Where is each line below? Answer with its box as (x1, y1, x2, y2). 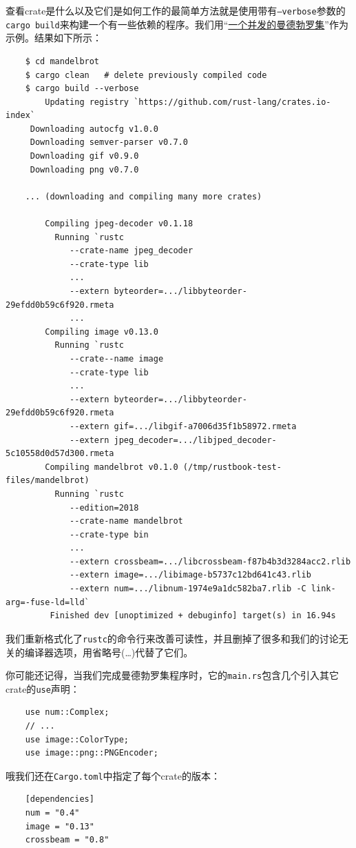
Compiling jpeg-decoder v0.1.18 (45, 219, 193, 229)
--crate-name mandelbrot (70, 516, 183, 526)
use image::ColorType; (25, 734, 129, 745)
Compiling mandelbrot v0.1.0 (45, 462, 178, 472)
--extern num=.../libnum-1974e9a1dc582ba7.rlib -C (70, 584, 306, 594)
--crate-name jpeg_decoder (70, 246, 193, 256)
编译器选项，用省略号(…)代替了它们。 (24, 644, 193, 659)
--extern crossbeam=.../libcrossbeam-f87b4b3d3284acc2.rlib (70, 556, 351, 566)
